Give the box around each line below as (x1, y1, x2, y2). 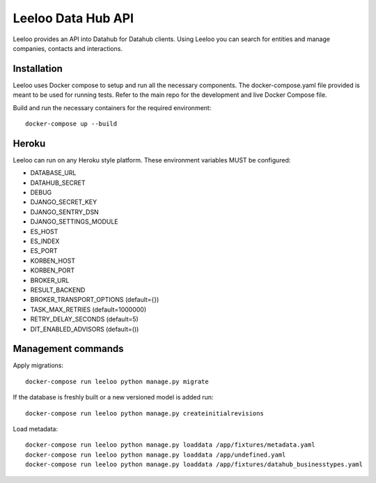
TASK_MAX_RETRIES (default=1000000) (30, 305, 147, 314)
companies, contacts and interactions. (13, 44, 123, 52)
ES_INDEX (30, 237, 60, 245)
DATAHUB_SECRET (30, 178, 86, 187)
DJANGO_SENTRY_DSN (30, 208, 99, 216)
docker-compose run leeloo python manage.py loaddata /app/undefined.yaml (25, 450, 286, 459)
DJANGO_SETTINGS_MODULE (30, 217, 118, 226)
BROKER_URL (30, 276, 70, 284)
